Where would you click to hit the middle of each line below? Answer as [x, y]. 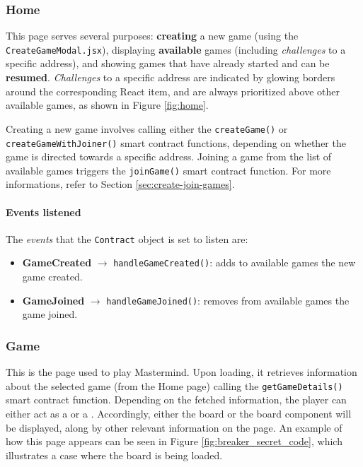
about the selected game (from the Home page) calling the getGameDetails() [174, 385]
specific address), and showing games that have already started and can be [168, 63]
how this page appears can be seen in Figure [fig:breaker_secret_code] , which [174, 441]
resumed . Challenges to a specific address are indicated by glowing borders [171, 77]
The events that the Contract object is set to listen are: [127, 238]
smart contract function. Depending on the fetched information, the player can [176, 400]
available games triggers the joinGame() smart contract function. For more [168, 170]
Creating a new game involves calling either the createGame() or [147, 128]
